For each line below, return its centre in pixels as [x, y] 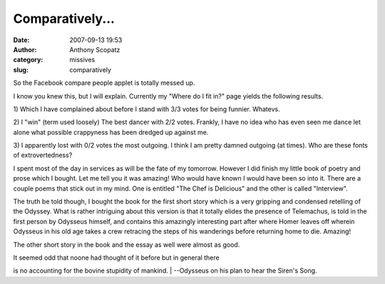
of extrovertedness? [43, 155]
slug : [21, 70]
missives [82, 60]
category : [28, 60]
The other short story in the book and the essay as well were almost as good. [127, 244]
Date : [21, 40]
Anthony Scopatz [95, 49]
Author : [25, 49]
